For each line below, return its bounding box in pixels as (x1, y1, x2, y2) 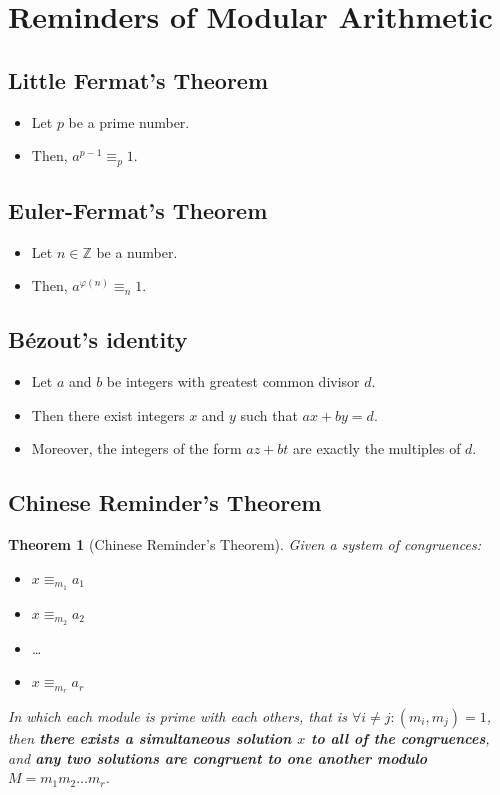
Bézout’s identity (8, 324, 188, 355)
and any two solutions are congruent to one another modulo (8, 747, 428, 768)
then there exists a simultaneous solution (8, 727, 292, 748)
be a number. (96, 241, 178, 262)
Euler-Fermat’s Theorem (8, 195, 268, 226)
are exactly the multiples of (293, 438, 461, 459)
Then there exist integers (31, 404, 185, 425)
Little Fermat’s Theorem (8, 64, 269, 95)
